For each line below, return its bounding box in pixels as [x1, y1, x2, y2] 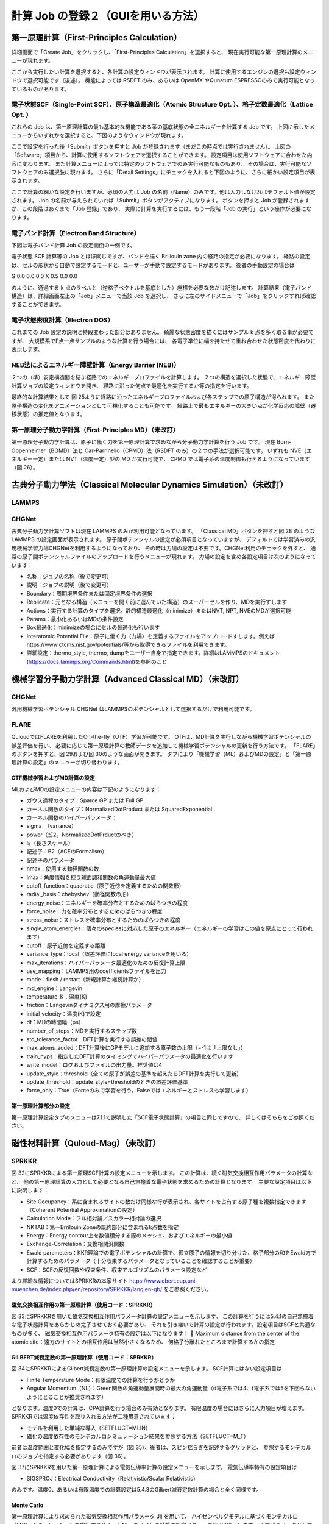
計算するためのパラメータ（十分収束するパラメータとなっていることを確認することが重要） [26, 1258, 256, 1265]
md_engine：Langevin [26, 985, 83, 992]
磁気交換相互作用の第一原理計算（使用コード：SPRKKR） [11, 1301, 156, 1309]
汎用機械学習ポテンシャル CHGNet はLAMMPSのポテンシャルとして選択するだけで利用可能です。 [11, 705, 255, 713]
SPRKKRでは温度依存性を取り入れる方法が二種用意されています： [11, 1413, 177, 1420]
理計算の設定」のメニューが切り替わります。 [11, 759, 123, 766]
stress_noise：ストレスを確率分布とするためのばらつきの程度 [26, 916, 181, 924]
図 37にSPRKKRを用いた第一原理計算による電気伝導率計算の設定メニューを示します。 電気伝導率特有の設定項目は [11, 1464, 297, 1471]
